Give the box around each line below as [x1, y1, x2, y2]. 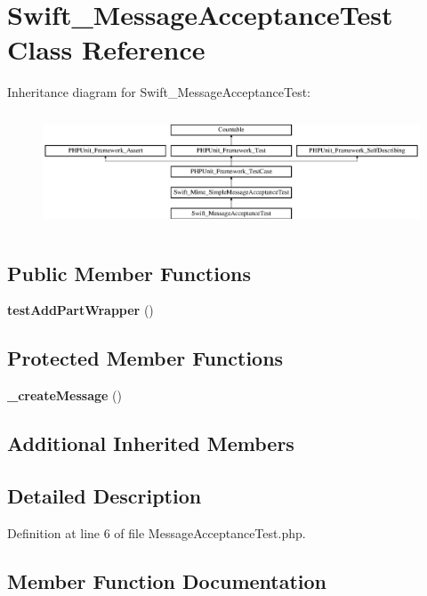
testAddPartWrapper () [7, 301, 154, 319]
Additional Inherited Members [7, 430, 294, 457]
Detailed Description [7, 481, 202, 509]
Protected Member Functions [7, 344, 284, 372]
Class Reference [7, 31, 205, 68]
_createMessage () [7, 386, 122, 405]
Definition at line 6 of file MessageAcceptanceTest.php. [7, 523, 306, 542]
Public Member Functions [7, 259, 251, 286]
